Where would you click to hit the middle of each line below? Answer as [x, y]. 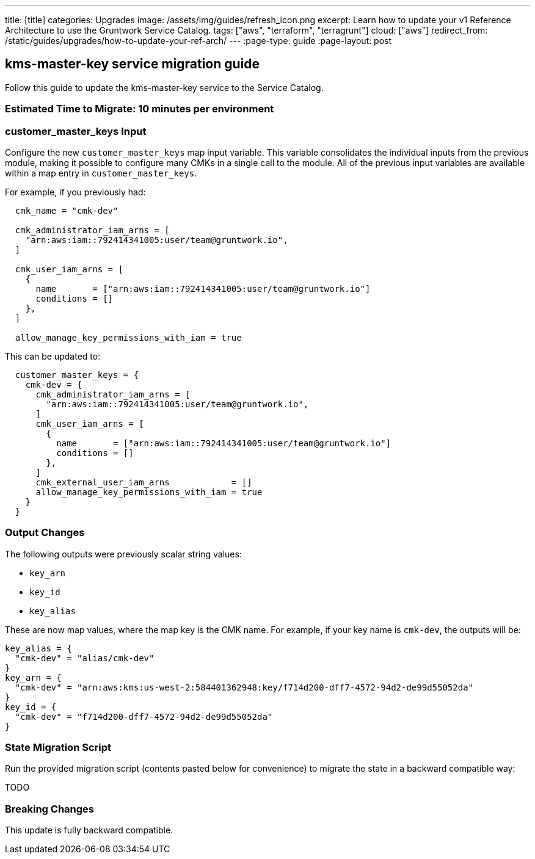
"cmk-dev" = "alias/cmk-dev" [85, 658]
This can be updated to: [53, 356]
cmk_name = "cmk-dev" [67, 210]
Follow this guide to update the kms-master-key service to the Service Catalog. [164, 87]
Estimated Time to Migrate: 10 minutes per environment [140, 109]
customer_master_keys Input [76, 131]
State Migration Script [58, 748]
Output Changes [45, 533]
